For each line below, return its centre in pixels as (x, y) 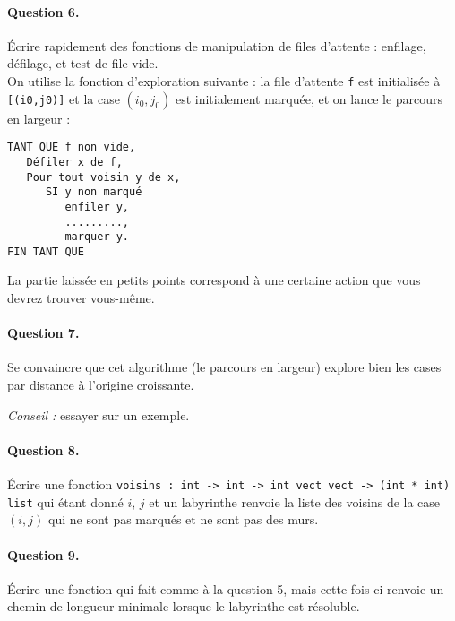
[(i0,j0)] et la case (64, 98)
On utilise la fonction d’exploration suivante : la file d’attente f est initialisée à (224, 80)
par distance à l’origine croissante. (101, 385)
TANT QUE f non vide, (72, 147)
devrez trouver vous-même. (81, 298)
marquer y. (97, 237)
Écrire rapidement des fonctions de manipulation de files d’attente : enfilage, (217, 45)
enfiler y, (97, 207)
